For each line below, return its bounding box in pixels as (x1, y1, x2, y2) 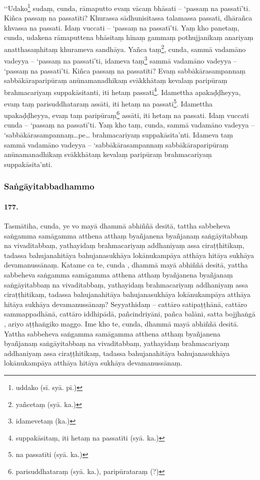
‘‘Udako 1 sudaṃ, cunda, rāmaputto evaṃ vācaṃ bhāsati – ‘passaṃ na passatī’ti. (4, 1, 250, 13)
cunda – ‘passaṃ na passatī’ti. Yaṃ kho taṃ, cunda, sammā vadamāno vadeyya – (4, 119, 255, 130)
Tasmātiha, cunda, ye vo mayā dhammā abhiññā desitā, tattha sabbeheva (4, 220, 230, 231)
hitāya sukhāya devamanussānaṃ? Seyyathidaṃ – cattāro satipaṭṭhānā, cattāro (4, 298, 247, 309)
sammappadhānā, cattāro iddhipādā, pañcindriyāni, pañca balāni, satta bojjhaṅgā (4, 308, 255, 319)
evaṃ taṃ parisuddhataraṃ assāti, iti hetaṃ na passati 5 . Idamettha (4, 96, 212, 108)
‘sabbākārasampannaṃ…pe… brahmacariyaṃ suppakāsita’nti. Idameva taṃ (4, 129, 233, 140)
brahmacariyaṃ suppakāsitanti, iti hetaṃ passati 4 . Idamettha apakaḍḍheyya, (4, 85, 241, 97)
